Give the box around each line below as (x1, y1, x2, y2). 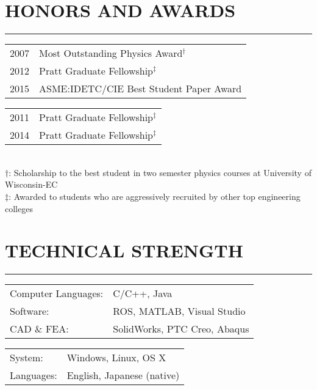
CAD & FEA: (10, 322, 69, 336)
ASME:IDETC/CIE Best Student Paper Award (39, 81, 242, 96)
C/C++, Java (113, 286, 173, 301)
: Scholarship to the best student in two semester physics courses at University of (9, 166, 312, 178)
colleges (5, 202, 33, 215)
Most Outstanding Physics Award (39, 46, 183, 61)
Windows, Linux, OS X (66, 350, 166, 365)
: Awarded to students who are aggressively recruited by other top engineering (9, 189, 301, 202)
